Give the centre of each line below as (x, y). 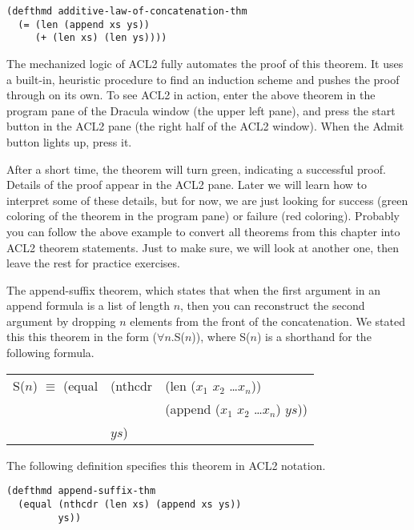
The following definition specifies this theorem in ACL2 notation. (166, 465)
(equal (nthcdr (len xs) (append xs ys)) (130, 504)
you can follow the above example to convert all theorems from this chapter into (203, 231)
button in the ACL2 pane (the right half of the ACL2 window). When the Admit (205, 126)
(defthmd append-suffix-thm (81, 491)
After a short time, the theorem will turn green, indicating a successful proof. (196, 169)
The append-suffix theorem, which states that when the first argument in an (194, 289)
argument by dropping (61, 321)
